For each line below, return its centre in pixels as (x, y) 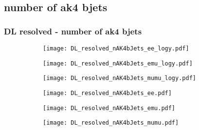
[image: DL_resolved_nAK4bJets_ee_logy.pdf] (116, 49)
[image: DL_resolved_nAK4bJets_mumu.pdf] (111, 123)
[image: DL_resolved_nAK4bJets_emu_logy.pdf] (118, 63)
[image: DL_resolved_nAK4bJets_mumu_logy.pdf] (119, 78)
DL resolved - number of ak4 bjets (73, 31)
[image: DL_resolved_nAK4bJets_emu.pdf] (109, 108)
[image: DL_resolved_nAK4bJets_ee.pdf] (107, 93)
